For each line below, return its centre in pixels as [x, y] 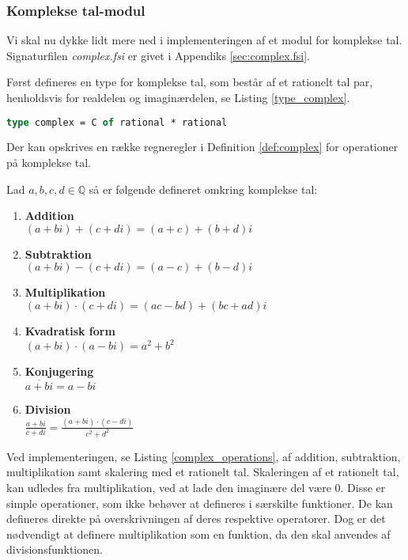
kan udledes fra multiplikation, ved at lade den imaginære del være [169, 487]
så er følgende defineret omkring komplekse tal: [203, 189]
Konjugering [59, 371]
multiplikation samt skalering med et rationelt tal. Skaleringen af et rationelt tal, [203, 472]
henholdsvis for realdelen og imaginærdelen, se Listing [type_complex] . [178, 97]
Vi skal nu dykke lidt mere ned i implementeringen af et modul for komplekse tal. [204, 40]
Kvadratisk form [70, 331]
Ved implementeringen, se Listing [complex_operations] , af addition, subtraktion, [204, 456]
